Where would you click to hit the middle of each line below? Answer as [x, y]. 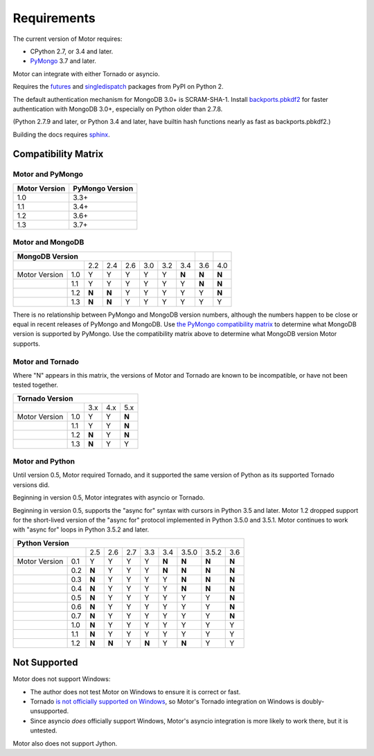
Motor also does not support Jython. [65, 743]
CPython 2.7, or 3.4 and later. [72, 51]
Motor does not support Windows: [62, 679]
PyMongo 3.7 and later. [63, 61]
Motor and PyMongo [48, 175]
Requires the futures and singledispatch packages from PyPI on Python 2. [118, 87]
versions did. [31, 484]
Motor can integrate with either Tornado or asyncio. [86, 73]
